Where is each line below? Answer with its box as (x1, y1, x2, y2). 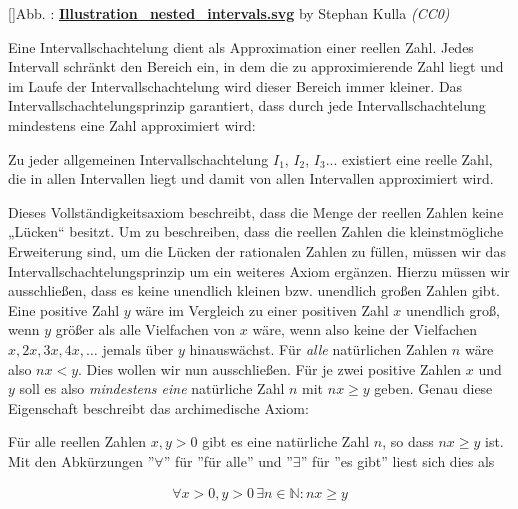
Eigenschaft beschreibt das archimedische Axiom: (8, 397, 309, 418)
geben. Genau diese (374, 378, 493, 399)
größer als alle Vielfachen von (55, 319, 236, 340)
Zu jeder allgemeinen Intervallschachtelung (8, 148, 269, 169)
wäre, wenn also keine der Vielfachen (252, 319, 477, 340)
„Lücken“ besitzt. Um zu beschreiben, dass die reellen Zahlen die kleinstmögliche (8, 221, 504, 242)
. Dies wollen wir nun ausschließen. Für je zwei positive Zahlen (78, 358, 462, 379)
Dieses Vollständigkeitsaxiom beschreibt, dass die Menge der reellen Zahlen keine (8, 201, 504, 222)
